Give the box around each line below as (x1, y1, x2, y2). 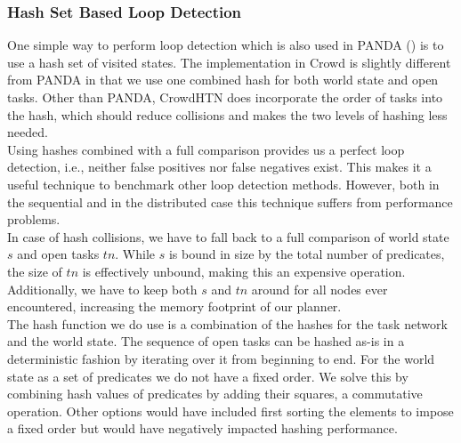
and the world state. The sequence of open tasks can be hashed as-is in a (7, 332, 405, 350)
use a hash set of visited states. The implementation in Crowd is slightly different (7, 52, 451, 71)
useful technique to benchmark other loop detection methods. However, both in (7, 174, 440, 193)
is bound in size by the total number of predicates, (168, 245, 445, 263)
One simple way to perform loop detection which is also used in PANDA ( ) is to (7, 36, 444, 54)
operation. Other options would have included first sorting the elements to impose (7, 401, 454, 420)
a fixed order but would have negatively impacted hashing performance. (7, 419, 398, 438)
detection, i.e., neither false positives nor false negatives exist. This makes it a (7, 157, 432, 176)
